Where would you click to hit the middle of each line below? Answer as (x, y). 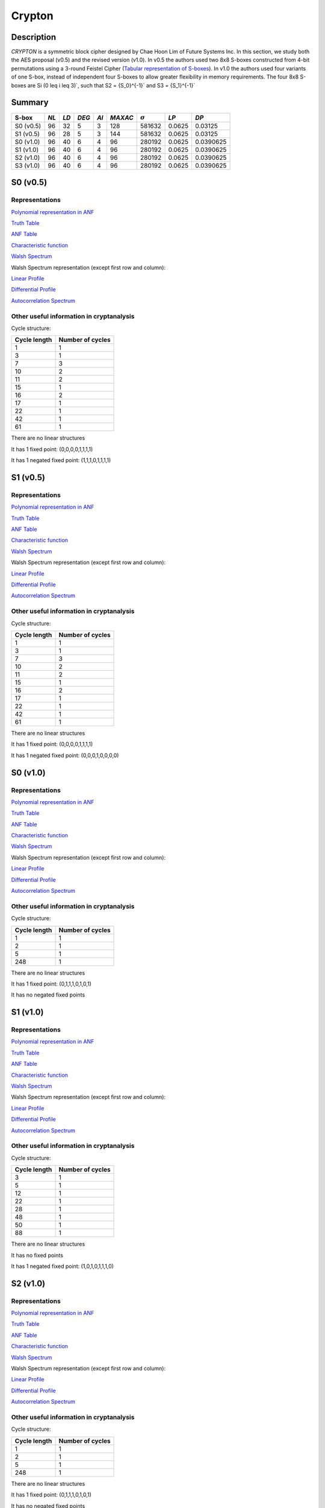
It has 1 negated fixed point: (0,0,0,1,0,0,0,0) (65, 755)
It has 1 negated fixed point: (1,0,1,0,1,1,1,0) (63, 1266)
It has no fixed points (37, 1255)
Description (34, 37)
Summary (30, 103)
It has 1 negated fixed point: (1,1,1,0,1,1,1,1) (61, 460)
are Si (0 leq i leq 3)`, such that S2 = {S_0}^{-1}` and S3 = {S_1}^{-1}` (111, 85)
